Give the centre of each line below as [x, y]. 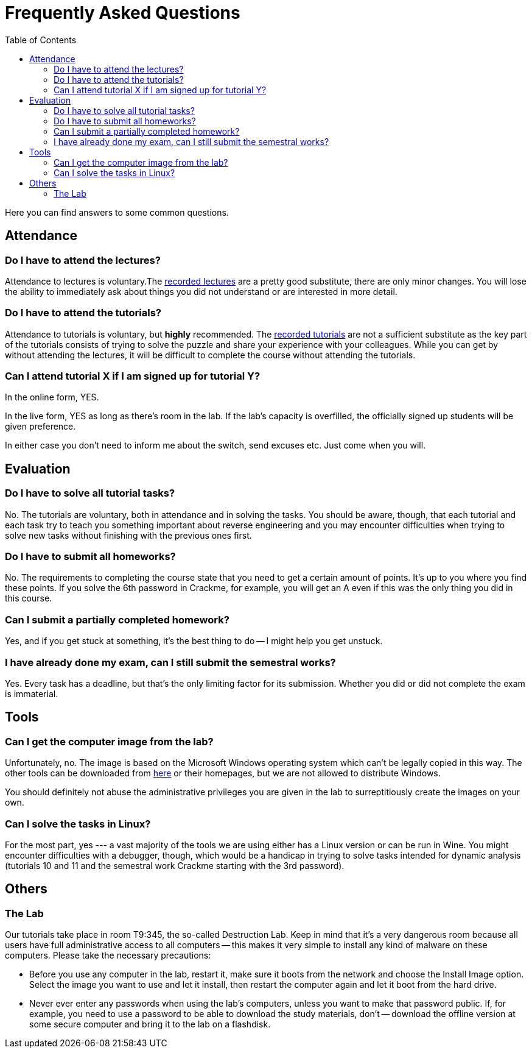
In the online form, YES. [52, 397]
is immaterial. [32, 693]
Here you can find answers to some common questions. [117, 212]
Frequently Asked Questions [123, 13]
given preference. [40, 427]
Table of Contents [41, 40]
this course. [29, 598]
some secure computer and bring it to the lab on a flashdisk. [150, 1024]
